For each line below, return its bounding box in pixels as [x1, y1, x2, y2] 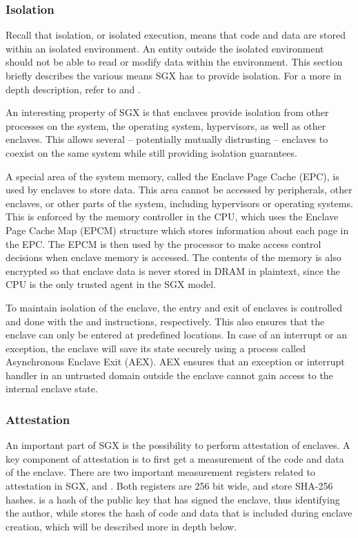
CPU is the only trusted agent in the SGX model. [6, 277, 216, 291]
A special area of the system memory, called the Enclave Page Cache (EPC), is [6, 169, 339, 183]
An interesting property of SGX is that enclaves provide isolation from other [6, 105, 329, 119]
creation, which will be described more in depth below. [6, 519, 237, 533]
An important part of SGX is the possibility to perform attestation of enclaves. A [6, 438, 350, 452]
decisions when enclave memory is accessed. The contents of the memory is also [6, 250, 341, 265]
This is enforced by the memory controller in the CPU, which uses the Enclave [6, 209, 339, 224]
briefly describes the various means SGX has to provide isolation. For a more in [6, 68, 342, 82]
